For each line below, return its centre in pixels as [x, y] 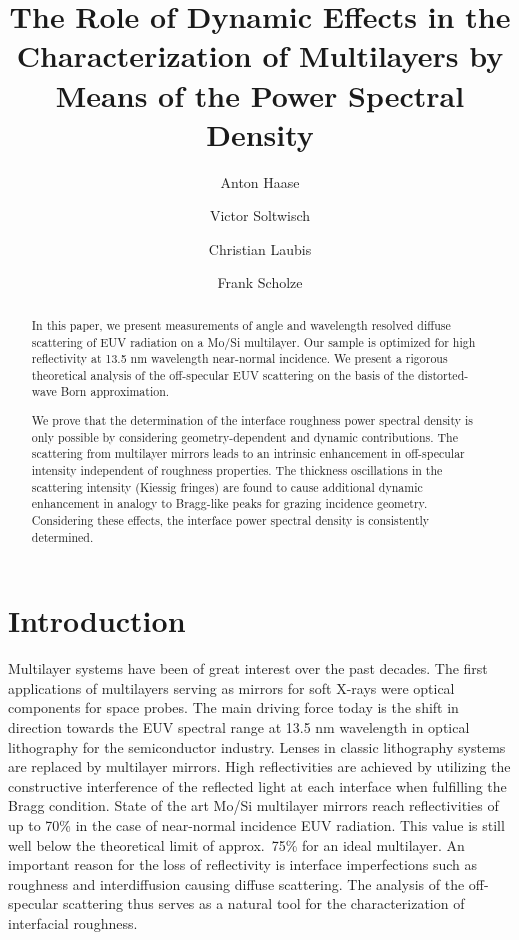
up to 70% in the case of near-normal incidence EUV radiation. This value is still [256, 824]
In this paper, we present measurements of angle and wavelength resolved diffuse [241, 324]
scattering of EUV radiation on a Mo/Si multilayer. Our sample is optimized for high [253, 341]
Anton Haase [260, 181]
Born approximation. [115, 391]
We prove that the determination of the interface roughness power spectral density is [252, 420]
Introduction [97, 620]
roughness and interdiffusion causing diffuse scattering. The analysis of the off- [248, 883]
